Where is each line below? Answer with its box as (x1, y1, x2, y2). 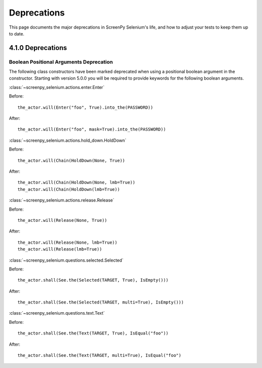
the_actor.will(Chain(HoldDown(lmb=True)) (17, 186, 120, 192)
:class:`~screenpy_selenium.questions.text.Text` (9, 310, 105, 316)
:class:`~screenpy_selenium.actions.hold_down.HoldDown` (9, 137, 127, 143)
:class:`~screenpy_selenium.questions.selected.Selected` (9, 257, 124, 263)
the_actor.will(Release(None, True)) (17, 217, 108, 223)
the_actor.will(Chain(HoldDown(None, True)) (17, 158, 126, 163)
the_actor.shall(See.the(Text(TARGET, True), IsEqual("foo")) (17, 331, 169, 336)
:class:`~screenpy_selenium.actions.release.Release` (9, 197, 115, 203)
